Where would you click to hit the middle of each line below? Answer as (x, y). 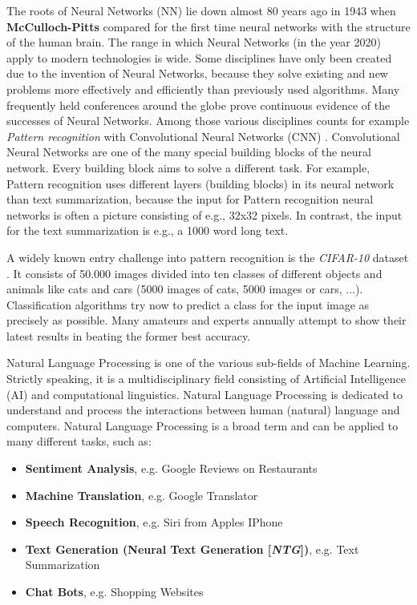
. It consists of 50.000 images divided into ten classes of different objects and (194, 273)
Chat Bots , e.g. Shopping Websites (114, 591)
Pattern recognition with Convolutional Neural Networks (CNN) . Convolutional (203, 136)
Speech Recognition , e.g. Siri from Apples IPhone (154, 522)
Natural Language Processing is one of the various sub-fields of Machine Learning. (208, 363)
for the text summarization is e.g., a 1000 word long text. (148, 230)
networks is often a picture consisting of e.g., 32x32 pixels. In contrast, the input (204, 214)
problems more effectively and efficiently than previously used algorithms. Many (203, 89)
